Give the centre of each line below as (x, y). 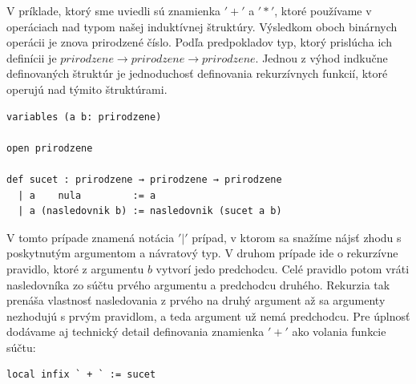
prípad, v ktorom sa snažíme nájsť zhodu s (297, 237)
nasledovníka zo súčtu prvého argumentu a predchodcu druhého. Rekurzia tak (198, 284)
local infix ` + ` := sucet (81, 375)
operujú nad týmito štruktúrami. (87, 89)
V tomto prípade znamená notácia (91, 237)
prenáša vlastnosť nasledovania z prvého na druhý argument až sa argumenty (196, 300)
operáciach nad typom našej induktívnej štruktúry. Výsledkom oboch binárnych (202, 26)
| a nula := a (87, 195)
